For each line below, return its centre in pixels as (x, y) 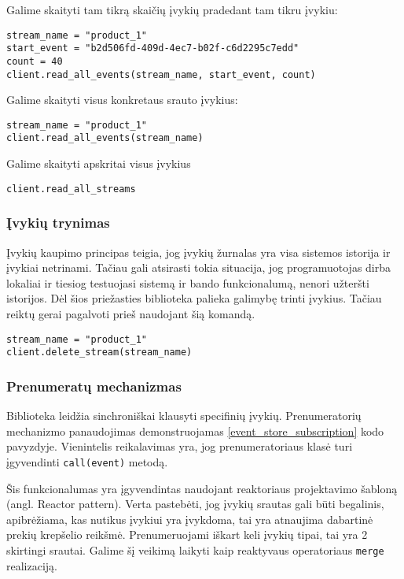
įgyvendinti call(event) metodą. (87, 461)
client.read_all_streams (71, 189)
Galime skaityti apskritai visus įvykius (99, 163)
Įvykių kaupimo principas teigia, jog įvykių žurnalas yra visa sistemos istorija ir (198, 252)
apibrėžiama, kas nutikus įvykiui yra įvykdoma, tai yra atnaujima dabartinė (190, 519)
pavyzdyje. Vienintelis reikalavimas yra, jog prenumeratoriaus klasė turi (180, 446)
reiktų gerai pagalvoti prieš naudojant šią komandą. (131, 313)
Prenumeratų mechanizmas (94, 386)
